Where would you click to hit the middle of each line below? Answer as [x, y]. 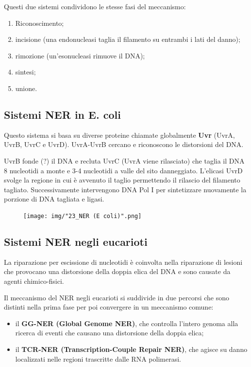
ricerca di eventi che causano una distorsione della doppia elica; [109, 333]
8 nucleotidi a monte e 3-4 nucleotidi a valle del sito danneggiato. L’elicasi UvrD [123, 170]
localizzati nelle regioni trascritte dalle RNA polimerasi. [98, 358]
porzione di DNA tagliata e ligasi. [54, 199]
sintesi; [25, 72]
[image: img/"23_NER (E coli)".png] [83, 216]
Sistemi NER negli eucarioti [76, 241]
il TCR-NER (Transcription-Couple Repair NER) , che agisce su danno [131, 349]
